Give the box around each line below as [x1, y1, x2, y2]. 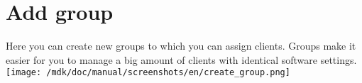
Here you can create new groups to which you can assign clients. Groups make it [6, 38, 356, 53]
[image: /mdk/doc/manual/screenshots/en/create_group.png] [6, 67, 290, 78]
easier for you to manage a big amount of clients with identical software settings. [6, 52, 357, 67]
